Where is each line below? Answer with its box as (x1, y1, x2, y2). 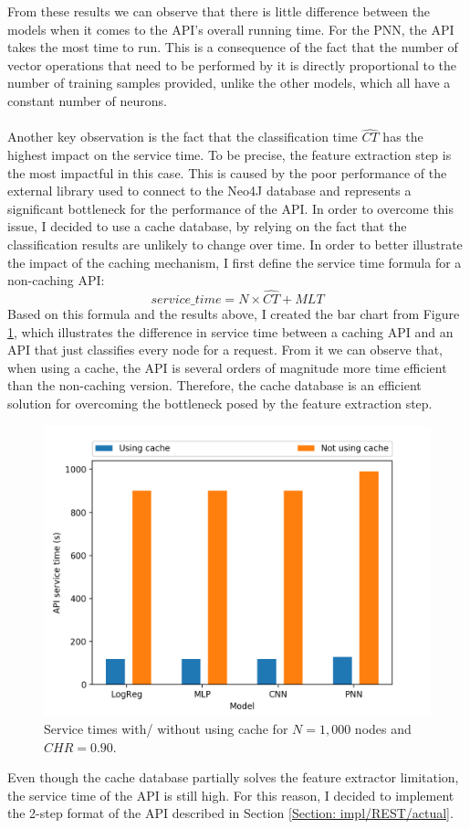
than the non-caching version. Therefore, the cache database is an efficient (7, 376, 422, 395)
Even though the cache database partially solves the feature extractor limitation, (7, 768, 459, 787)
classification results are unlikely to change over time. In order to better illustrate (7, 234, 463, 253)
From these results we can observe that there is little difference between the (7, 2, 431, 20)
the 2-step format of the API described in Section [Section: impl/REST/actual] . (7, 803, 454, 823)
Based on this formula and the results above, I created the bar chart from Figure (7, 303, 460, 323)
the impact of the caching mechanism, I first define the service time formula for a (7, 252, 462, 271)
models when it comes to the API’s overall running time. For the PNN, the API (7, 19, 454, 38)
